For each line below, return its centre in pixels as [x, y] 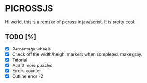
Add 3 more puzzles [32, 65]
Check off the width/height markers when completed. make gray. [77, 54]
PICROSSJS [29, 8]
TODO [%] [21, 37]
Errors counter [26, 71]
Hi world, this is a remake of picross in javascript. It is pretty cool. [70, 22]
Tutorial [20, 60]
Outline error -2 [28, 76]
